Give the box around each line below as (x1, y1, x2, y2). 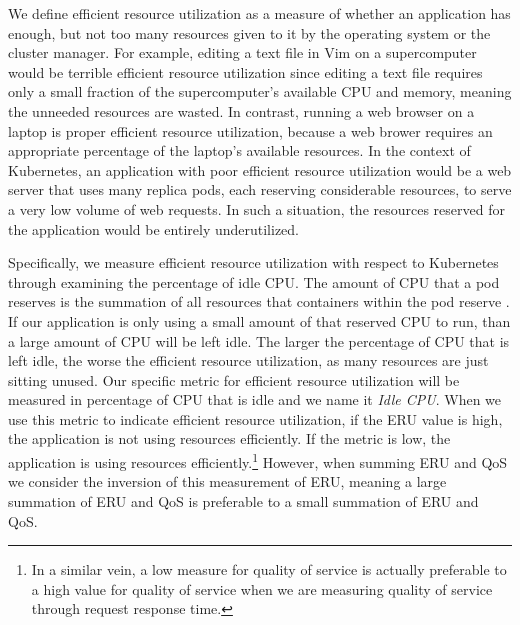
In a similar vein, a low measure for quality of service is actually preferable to (31, 559, 507, 580)
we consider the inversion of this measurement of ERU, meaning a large (8, 471, 447, 492)
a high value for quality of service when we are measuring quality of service (31, 578, 493, 599)
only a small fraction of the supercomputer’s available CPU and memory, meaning (8, 81, 512, 102)
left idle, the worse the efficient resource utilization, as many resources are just (8, 350, 489, 371)
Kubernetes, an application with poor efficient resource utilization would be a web (8, 159, 512, 180)
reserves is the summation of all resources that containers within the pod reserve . (8, 291, 510, 312)
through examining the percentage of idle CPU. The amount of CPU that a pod (8, 271, 500, 292)
